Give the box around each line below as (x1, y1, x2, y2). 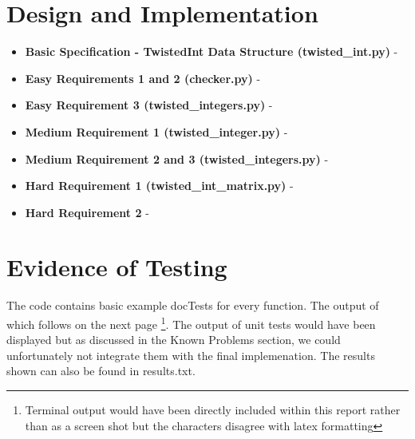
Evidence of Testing (6, 251, 227, 283)
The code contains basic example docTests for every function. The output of (6, 297, 379, 314)
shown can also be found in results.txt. (6, 362, 196, 379)
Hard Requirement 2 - (25, 204, 149, 220)
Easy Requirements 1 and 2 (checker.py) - (25, 69, 261, 86)
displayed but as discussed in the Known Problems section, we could (6, 331, 341, 348)
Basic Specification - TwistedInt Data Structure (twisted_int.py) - (25, 43, 398, 60)
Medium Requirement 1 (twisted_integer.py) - (25, 123, 288, 140)
